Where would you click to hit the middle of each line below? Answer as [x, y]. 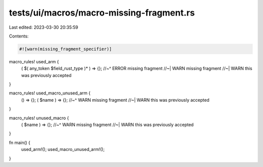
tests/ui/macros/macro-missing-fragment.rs [102, 13]
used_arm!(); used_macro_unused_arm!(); [63, 149]
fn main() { [20, 142]
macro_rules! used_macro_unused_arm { [50, 93]
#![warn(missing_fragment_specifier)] [66, 49]
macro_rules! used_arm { [34, 61]
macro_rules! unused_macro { [39, 118]
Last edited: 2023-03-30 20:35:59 [44, 27]
